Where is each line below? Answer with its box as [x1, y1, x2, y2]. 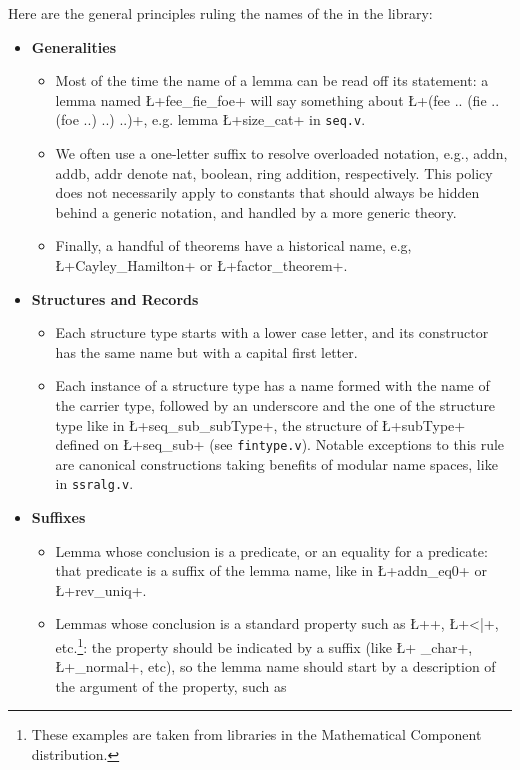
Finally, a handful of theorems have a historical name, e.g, [55, 235, 412, 256]
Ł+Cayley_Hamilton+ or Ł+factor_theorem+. [55, 255, 348, 275]
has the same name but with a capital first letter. [55, 341, 358, 362]
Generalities [31, 36, 117, 57]
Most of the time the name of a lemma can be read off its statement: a [55, 70, 489, 91]
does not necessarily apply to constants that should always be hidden [55, 182, 480, 203]
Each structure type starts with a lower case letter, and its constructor [55, 322, 489, 343]
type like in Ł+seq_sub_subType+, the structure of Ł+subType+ [55, 414, 466, 435]
